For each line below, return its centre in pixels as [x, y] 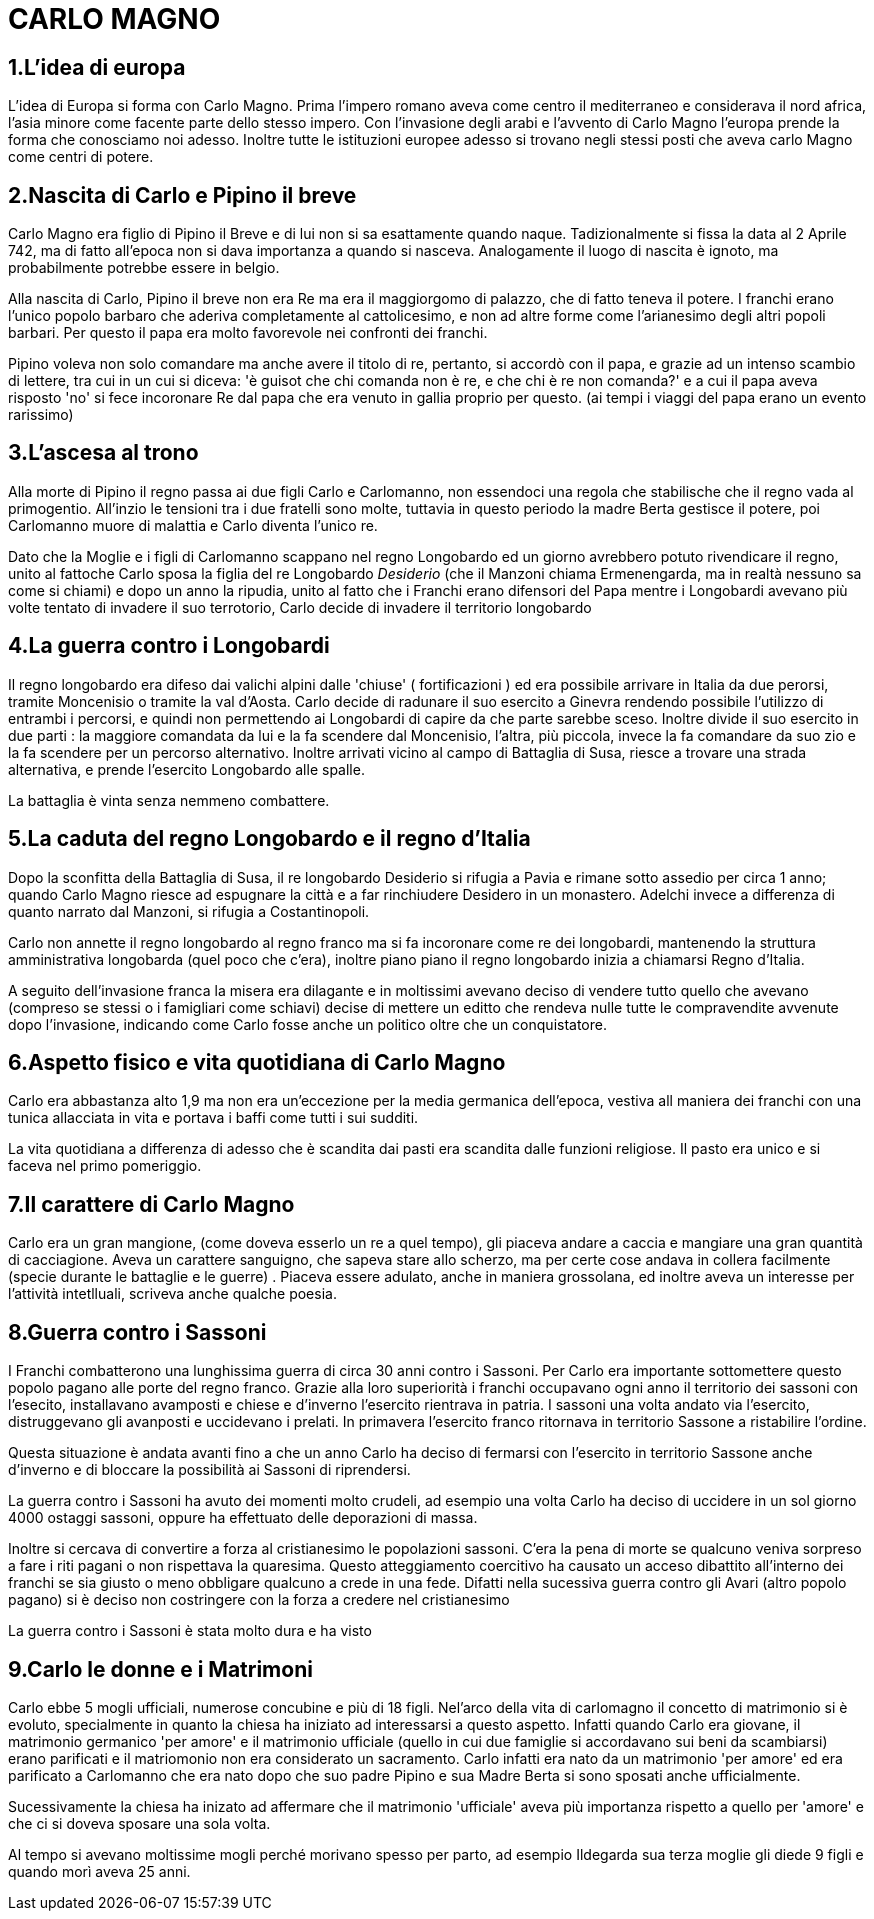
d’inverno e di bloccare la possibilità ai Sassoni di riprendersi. [209, 1470]
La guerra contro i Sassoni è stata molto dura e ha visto [190, 1631]
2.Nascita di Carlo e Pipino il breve [182, 195]
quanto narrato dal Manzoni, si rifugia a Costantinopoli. [189, 911]
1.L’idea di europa [97, 67]
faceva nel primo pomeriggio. [105, 1166]
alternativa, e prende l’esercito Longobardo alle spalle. [186, 769]
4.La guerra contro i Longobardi [169, 646]
